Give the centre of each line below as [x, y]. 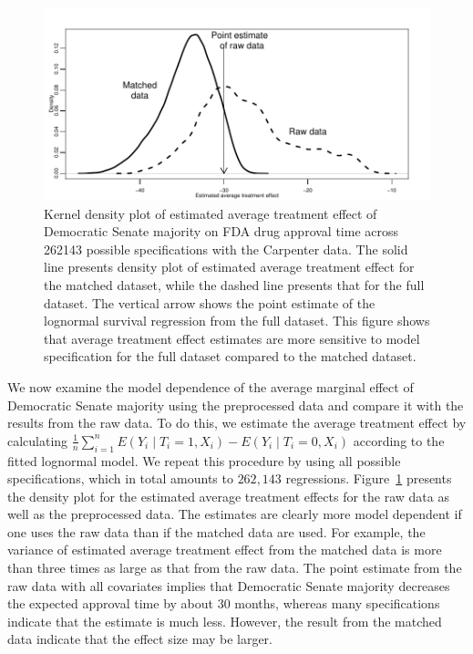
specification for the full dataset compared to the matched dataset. [230, 356]
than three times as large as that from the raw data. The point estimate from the [235, 568]
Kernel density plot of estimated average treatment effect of [211, 213]
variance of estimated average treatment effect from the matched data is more [225, 550]
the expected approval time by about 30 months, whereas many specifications [224, 603]
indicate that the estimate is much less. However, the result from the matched [225, 621]
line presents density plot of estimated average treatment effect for [229, 267]
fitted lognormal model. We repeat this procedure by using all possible [204, 460]
